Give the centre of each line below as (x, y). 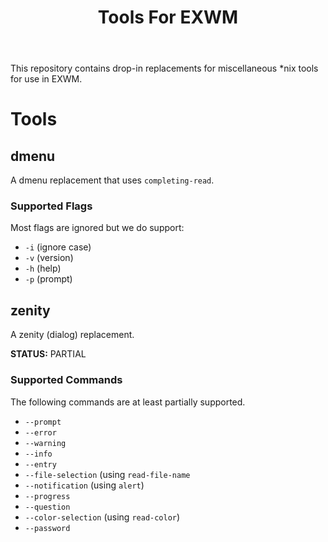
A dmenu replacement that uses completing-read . (112, 180)
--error (40, 432)
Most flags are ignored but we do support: (97, 228)
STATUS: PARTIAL (48, 354)
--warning (45, 443)
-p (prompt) (48, 279)
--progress (47, 496)
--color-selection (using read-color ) (102, 517)
